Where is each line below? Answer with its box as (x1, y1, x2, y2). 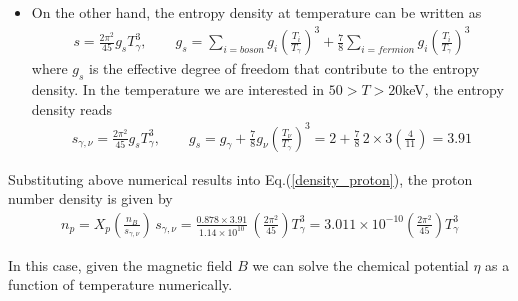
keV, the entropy (402, 78, 504, 99)
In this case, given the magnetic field (8, 254, 233, 275)
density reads (31, 98, 113, 119)
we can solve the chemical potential (252, 254, 469, 275)
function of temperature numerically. (8, 274, 233, 295)
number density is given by (8, 188, 173, 209)
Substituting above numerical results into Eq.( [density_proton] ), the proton (8, 168, 473, 189)
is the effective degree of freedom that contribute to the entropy (89, 58, 480, 79)
